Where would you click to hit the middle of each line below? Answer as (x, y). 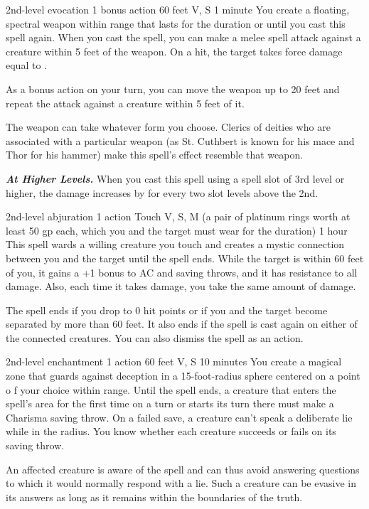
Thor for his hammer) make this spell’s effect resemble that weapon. (155, 155)
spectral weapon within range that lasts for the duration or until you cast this (176, 23)
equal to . (26, 65)
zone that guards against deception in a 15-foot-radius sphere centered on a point (183, 376)
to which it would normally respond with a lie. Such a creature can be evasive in (181, 483)
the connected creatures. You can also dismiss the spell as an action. (155, 337)
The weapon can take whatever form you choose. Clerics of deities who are (168, 127)
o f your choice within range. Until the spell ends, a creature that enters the (171, 389)
